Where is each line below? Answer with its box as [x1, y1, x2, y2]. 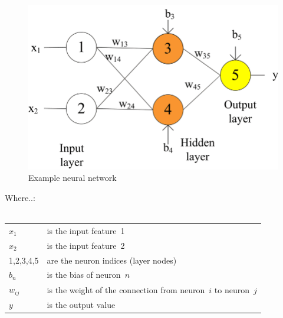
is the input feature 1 [47, 224, 125, 236]
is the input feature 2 [47, 239, 125, 251]
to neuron [214, 283, 249, 296]
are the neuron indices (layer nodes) [47, 254, 177, 266]
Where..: [5, 192, 35, 204]
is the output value [47, 298, 116, 311]
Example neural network [28, 171, 117, 184]
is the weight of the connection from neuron [47, 283, 205, 296]
